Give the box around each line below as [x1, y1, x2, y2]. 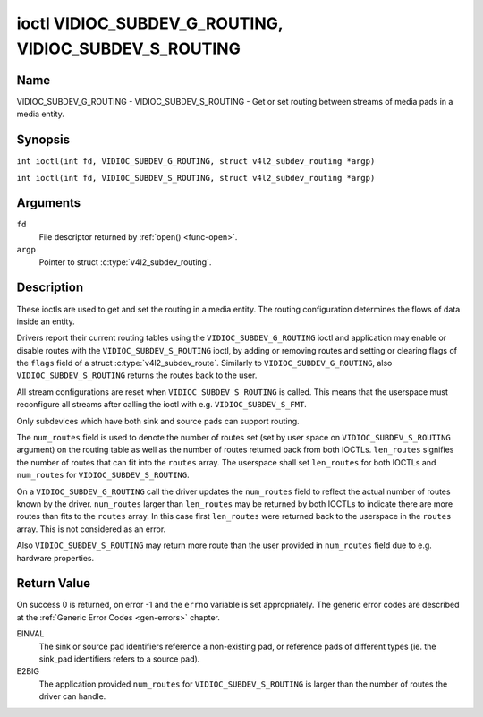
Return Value [16, 576, 91, 591]
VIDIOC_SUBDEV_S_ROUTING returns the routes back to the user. [16, 370, 258, 380]
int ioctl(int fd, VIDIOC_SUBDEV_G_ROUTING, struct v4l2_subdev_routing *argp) [16, 157, 376, 166]
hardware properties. [16, 552, 94, 563]
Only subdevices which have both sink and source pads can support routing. [16, 415, 300, 426]
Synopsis [16, 132, 71, 148]
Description [16, 280, 84, 295]
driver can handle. [38, 691, 106, 702]
